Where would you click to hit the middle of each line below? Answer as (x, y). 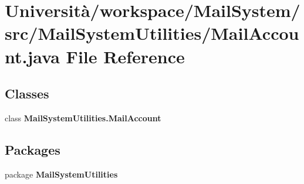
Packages (33, 149)
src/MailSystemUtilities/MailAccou (152, 33)
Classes (27, 93)
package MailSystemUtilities (61, 174)
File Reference (125, 56)
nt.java (32, 56)
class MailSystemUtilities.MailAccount (83, 117)
